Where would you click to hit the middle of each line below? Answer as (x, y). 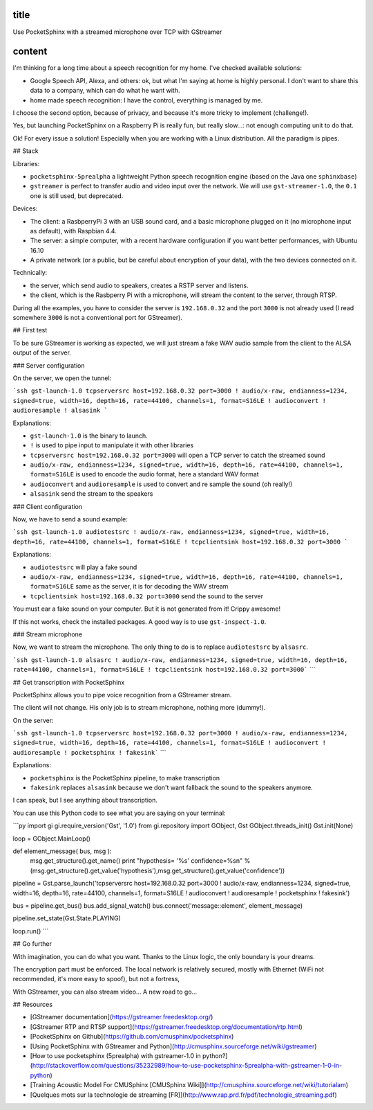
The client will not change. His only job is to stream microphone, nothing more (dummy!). (139, 708)
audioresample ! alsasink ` (60, 411)
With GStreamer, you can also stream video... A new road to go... (105, 992)
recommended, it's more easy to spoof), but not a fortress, (96, 979)
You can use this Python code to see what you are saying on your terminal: (119, 813)
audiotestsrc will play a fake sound (84, 567)
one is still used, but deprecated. (77, 196)
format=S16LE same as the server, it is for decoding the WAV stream (129, 587)
